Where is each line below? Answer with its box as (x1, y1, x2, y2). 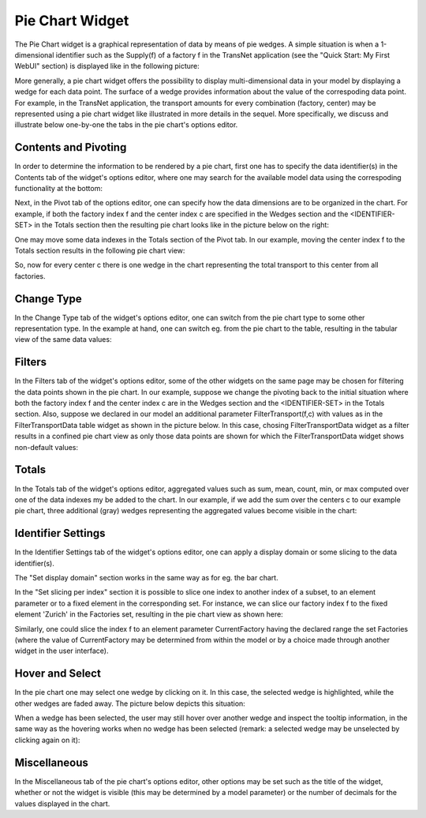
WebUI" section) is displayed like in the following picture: (14, 62, 200, 71)
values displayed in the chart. (14, 798, 110, 809)
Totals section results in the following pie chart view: (14, 246, 185, 255)
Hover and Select (14, 667, 102, 681)
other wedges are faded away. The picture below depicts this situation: (14, 699, 246, 708)
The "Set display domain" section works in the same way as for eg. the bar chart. (14, 573, 279, 583)
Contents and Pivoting (14, 141, 127, 154)
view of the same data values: (14, 335, 112, 344)
